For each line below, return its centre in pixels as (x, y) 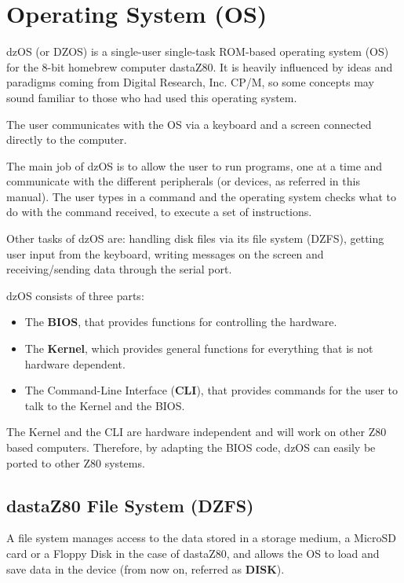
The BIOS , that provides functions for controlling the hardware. (181, 322)
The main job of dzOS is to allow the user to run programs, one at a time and (195, 165)
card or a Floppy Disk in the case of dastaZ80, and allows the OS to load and (193, 553)
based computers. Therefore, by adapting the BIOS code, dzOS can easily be (191, 447)
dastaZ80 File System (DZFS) (130, 505)
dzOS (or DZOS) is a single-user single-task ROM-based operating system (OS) (198, 51)
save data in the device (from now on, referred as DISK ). (146, 568)
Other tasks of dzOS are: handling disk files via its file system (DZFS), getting (195, 238)
